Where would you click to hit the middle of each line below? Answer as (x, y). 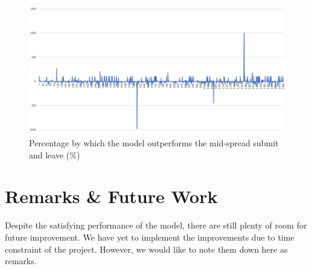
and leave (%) (55, 154)
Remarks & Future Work (111, 196)
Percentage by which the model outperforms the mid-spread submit (154, 143)
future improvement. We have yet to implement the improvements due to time (150, 237)
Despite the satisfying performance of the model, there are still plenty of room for (156, 225)
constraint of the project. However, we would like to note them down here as (146, 249)
